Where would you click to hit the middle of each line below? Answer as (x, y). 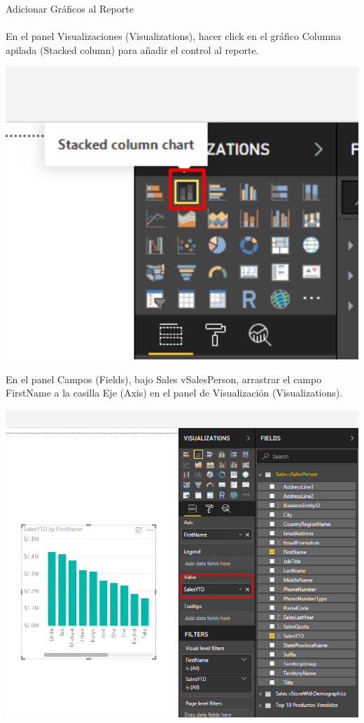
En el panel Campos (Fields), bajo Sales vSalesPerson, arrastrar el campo (164, 379)
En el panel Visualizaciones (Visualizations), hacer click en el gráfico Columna (173, 36)
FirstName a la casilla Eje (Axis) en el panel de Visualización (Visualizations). (174, 393)
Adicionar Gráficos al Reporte (70, 8)
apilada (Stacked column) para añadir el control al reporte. (132, 49)
